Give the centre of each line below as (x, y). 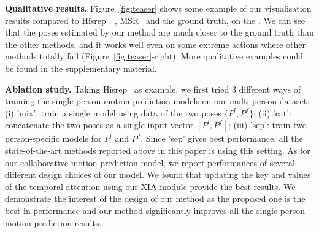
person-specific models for (53, 138)
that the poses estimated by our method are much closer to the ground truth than (159, 32)
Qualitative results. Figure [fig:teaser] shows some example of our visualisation (158, 8)
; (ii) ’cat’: (272, 113)
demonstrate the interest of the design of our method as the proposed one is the (155, 198)
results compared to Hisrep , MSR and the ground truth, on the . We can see (155, 20)
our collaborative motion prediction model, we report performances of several (150, 162)
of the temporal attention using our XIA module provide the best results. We (150, 186)
